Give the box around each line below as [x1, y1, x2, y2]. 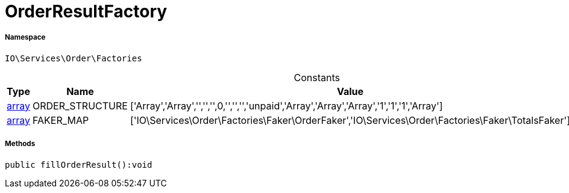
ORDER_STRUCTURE [33, 99, 128, 112]
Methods [5, 139, 36, 149]
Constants [294, 71, 340, 84]
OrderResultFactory [5, 1, 168, 22]
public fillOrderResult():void [5, 159, 152, 170]
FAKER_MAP [33, 114, 89, 126]
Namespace [5, 33, 46, 42]
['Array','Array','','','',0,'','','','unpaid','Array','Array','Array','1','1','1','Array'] [130, 99, 443, 112]
